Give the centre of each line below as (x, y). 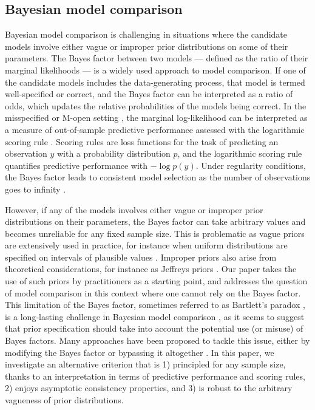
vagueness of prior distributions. (64, 400)
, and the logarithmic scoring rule (240, 153)
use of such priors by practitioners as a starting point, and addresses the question (156, 281)
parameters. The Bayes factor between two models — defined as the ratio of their (157, 58)
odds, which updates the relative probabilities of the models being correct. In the (156, 105)
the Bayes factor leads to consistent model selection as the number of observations (158, 177)
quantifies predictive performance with (76, 165)
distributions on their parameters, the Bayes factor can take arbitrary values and (155, 221)
